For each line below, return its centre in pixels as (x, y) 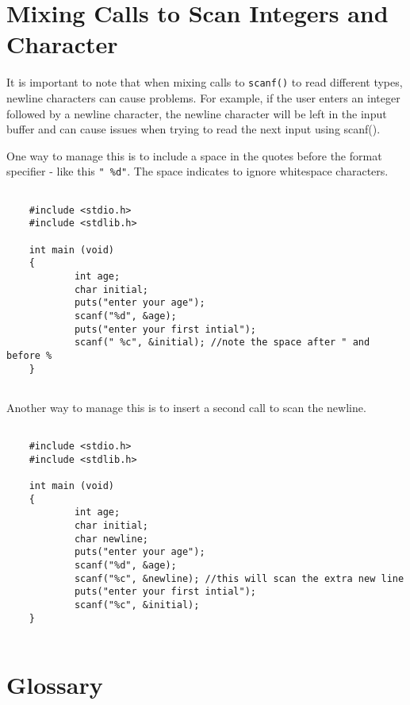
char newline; (111, 539)
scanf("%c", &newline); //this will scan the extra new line (239, 578)
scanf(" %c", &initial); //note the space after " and (222, 343)
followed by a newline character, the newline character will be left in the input (197, 113)
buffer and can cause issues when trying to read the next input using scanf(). (194, 129)
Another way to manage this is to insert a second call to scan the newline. (186, 407)
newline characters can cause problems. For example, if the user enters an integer (203, 97)
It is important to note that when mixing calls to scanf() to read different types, (205, 82)
